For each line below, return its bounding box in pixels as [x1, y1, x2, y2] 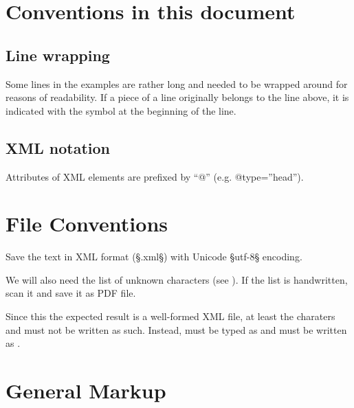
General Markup [5, 376, 166, 405]
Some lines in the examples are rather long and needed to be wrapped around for [5, 76, 348, 91]
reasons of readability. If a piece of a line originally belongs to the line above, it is [5, 90, 349, 104]
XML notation [5, 137, 110, 158]
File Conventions [5, 209, 168, 238]
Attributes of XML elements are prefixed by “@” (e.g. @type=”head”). [5, 169, 304, 183]
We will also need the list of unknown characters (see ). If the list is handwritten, [5, 272, 348, 286]
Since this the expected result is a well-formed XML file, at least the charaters [5, 309, 335, 324]
